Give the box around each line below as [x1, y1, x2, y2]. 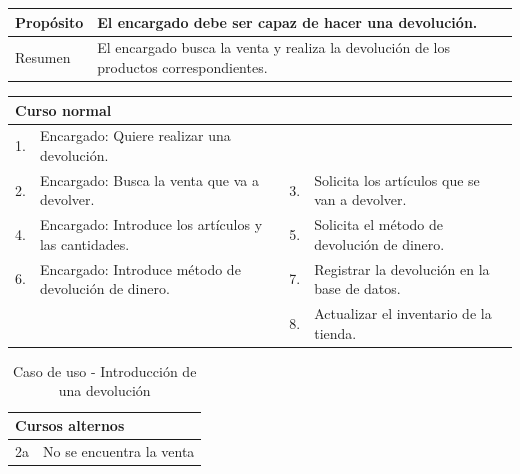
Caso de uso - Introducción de [13, 360, 197, 381]
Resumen [15, 47, 71, 68]
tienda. [314, 322, 357, 343]
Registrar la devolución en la [314, 258, 490, 279]
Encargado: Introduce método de [39, 258, 241, 279]
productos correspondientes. [97, 56, 268, 77]
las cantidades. [39, 233, 130, 254]
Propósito [15, 11, 84, 32]
